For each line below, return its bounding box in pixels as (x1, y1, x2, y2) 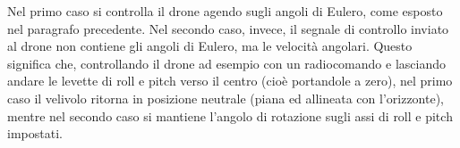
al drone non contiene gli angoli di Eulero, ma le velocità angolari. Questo (7, 37, 413, 55)
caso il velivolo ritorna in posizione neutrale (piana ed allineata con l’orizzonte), (7, 88, 444, 107)
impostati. (7, 124, 63, 143)
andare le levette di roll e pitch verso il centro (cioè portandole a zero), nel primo (7, 71, 453, 90)
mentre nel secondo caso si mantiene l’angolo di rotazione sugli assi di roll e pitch (7, 106, 453, 125)
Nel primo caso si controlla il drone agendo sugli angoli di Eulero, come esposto (7, 2, 443, 20)
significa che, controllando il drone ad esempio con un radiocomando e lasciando (7, 53, 446, 72)
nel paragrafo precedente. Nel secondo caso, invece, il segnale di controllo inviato (7, 19, 449, 37)
